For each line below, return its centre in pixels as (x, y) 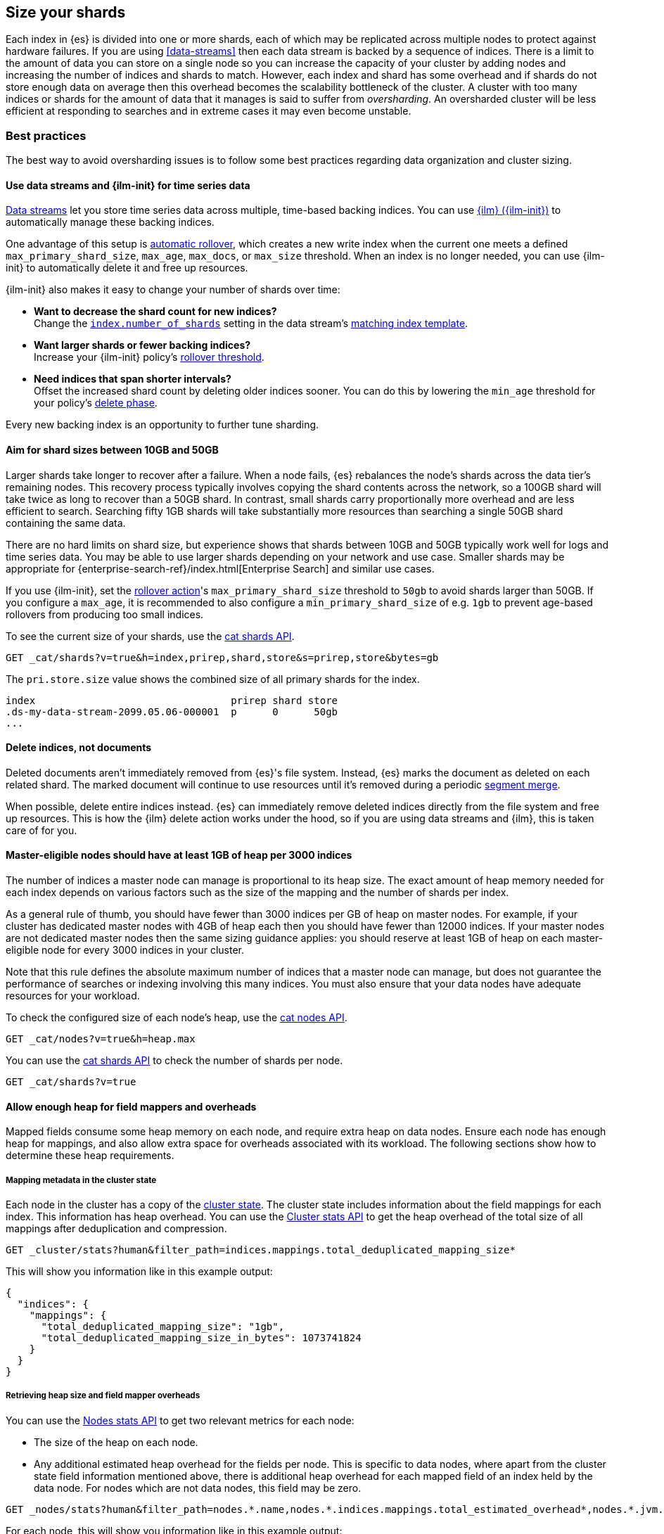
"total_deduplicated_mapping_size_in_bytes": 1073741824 (201, 1338)
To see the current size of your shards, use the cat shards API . (150, 636)
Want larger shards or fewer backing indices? (142, 345)
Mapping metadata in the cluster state (81, 1180)
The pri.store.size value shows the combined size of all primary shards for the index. (213, 679)
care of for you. (41, 830)
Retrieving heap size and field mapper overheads (103, 1396)
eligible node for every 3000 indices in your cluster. (125, 950)
